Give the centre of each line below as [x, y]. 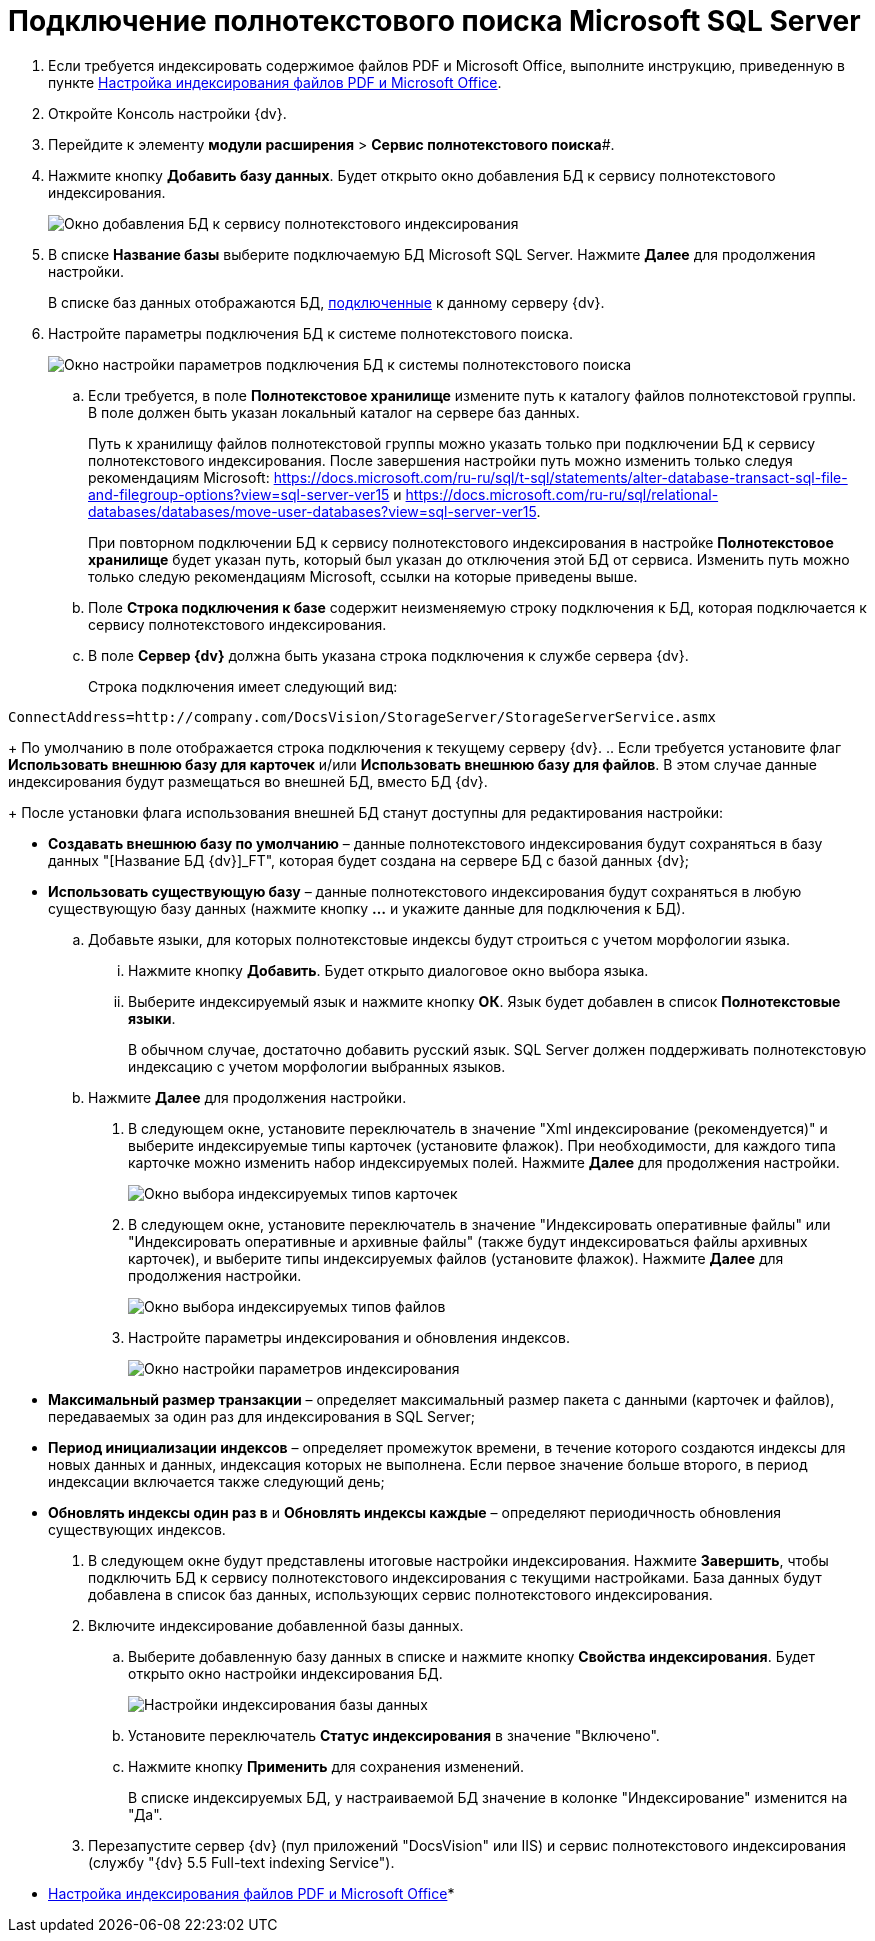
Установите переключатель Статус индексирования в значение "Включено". [394, 1735]
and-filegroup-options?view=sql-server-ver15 [239, 494]
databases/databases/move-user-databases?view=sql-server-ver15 [312, 511]
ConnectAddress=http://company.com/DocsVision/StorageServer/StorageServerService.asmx [362, 716]
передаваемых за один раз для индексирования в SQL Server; [261, 1416]
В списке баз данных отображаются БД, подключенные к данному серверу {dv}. [326, 302]
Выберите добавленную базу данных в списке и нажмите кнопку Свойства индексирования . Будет [471, 1656]
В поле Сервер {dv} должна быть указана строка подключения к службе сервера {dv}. [388, 655]
